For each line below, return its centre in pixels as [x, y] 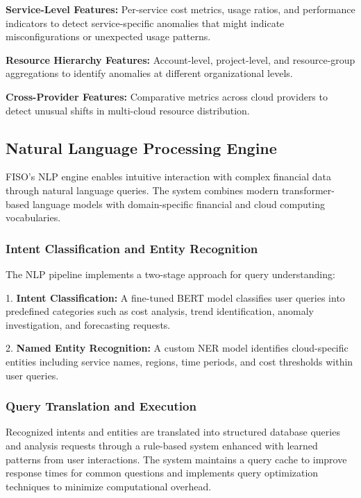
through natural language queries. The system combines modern [142, 190]
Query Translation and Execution [101, 406]
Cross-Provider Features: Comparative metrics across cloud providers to [167, 96]
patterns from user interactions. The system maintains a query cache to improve [176, 459]
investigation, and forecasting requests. [88, 324]
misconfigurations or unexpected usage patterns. [108, 36]
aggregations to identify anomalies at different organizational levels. [149, 73]
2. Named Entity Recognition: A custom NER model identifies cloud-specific [177, 348]
